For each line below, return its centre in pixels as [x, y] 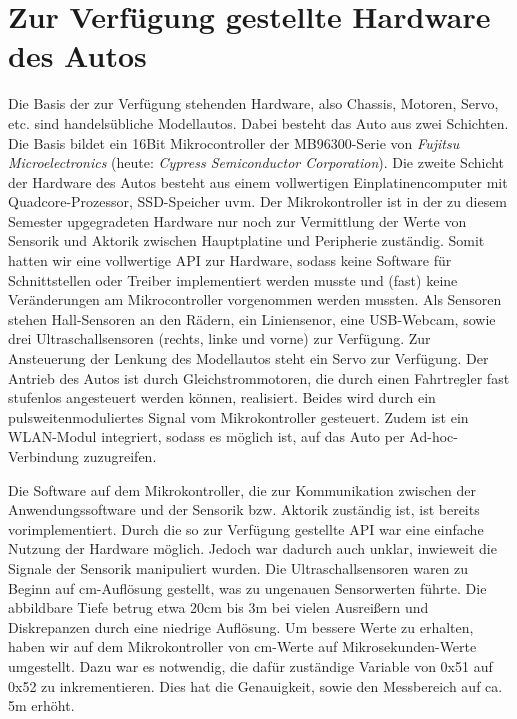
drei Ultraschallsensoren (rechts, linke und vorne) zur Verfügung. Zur [219, 338]
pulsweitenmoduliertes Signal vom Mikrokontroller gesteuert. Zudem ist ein [238, 416]
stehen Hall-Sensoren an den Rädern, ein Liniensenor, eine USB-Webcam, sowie [252, 318]
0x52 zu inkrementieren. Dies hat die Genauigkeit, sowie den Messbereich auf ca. [255, 685]
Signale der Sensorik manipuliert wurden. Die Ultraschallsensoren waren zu [238, 567]
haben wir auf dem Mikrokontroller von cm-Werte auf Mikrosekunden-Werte [242, 646]
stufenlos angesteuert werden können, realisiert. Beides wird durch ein [222, 397]
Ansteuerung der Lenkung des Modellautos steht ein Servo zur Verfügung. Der [248, 358]
